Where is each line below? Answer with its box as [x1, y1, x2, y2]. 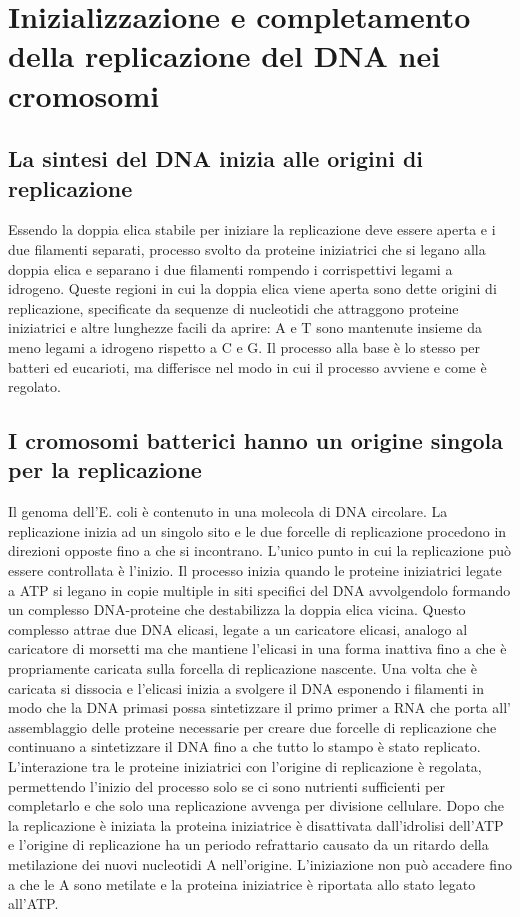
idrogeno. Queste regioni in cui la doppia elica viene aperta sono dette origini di [8, 278, 497, 299]
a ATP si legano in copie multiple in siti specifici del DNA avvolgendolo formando [8, 579, 511, 600]
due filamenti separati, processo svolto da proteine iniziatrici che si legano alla [8, 238, 486, 259]
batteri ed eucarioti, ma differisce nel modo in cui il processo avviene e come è [8, 356, 487, 377]
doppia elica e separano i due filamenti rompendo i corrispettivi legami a [8, 258, 453, 279]
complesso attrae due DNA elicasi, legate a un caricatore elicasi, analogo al [8, 618, 468, 639]
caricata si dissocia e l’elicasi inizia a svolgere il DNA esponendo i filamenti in [8, 677, 484, 698]
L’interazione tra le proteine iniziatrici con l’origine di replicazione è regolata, [8, 756, 482, 776]
